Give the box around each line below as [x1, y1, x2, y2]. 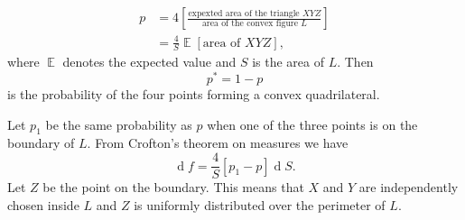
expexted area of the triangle [188, 8, 300, 18]
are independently [358, 178, 459, 197]
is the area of [252, 52, 324, 71]
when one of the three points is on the [207, 115, 418, 133]
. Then [337, 52, 374, 71]
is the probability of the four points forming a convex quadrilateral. [7, 85, 380, 104]
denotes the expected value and [62, 52, 237, 71]
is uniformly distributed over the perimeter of [134, 195, 386, 214]
